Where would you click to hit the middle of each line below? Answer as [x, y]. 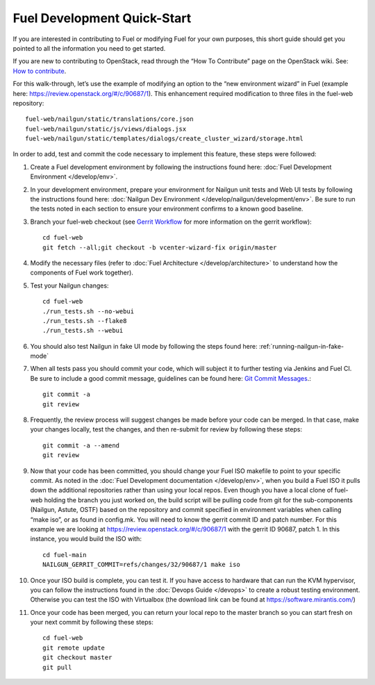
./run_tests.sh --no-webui [89, 311]
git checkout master [77, 658]
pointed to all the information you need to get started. [89, 48]
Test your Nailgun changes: [69, 286]
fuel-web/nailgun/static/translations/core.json [109, 119]
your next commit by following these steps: [92, 622]
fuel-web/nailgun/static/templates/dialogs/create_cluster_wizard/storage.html [164, 139]
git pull [57, 667]
